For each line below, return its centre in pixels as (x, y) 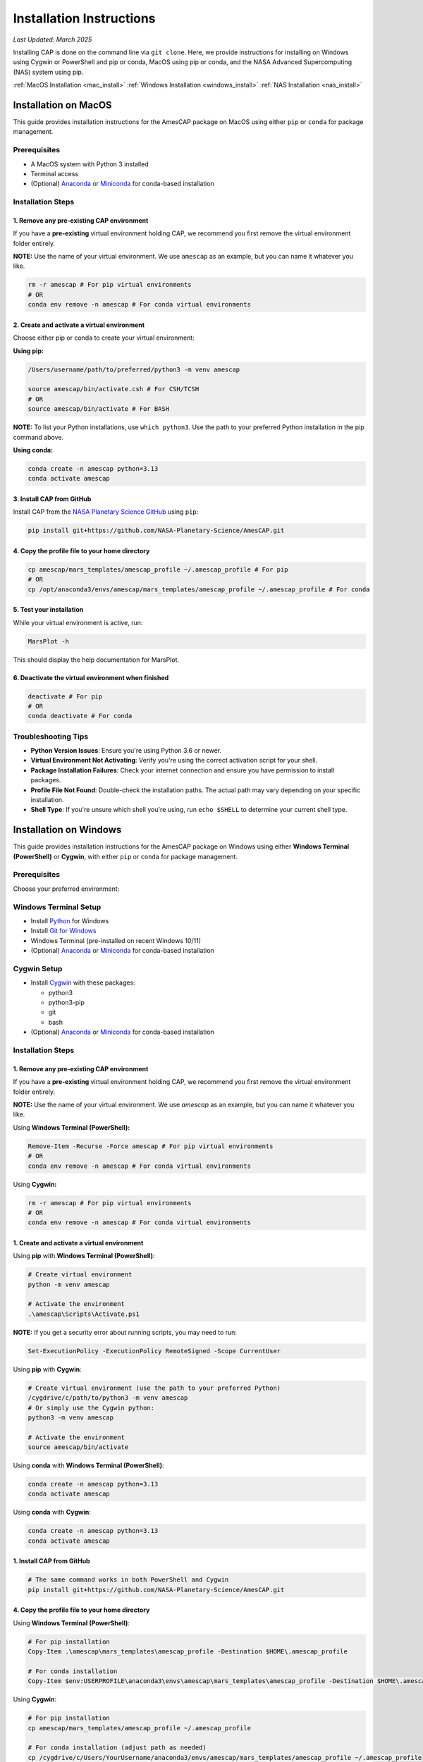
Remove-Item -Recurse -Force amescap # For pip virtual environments (151, 1146)
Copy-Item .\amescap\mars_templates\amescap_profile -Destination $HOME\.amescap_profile (188, 1652)
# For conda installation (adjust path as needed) (117, 1748)
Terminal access (55, 173)
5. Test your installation (48, 610)
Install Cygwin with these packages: (83, 982)
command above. (38, 437)
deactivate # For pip (65, 696)
